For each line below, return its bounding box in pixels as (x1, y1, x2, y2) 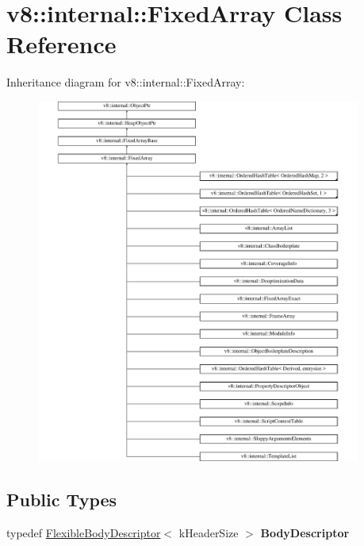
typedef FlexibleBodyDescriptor (6, 525, 161, 541)
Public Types (6, 487, 117, 512)
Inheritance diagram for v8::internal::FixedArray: (6, 74, 245, 90)
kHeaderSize (178, 525, 239, 541)
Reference (6, 28, 117, 60)
